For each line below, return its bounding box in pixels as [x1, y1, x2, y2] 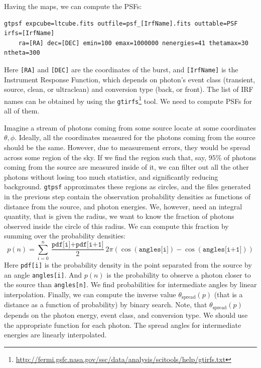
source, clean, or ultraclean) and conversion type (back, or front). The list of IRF [4, 84, 253, 94]
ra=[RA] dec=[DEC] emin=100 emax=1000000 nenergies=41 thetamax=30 [18, 39, 248, 47]
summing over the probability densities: [4, 230, 125, 241]
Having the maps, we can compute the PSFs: [4, 1, 142, 11]
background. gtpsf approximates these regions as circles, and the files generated [4, 181, 251, 192]
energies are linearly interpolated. [4, 329, 107, 340]
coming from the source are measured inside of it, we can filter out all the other [4, 162, 249, 172]
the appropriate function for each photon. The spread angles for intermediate [4, 319, 241, 330]
